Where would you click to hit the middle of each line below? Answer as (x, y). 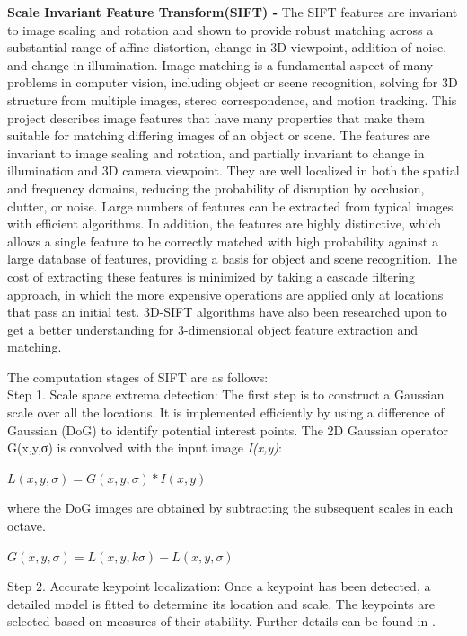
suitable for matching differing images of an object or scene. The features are (219, 135)
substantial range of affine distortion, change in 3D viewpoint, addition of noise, (227, 47)
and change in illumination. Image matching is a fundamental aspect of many (220, 64)
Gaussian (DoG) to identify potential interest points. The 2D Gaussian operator (228, 430)
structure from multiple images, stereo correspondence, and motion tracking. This (232, 99)
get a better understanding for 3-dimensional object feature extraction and (212, 329)
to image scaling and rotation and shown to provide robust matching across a (220, 29)
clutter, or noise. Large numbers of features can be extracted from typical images (230, 206)
